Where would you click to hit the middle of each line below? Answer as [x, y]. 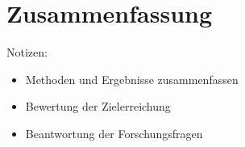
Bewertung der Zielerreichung [98, 106]
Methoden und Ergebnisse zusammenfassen [132, 79]
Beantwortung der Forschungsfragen [114, 133]
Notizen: [27, 52]
